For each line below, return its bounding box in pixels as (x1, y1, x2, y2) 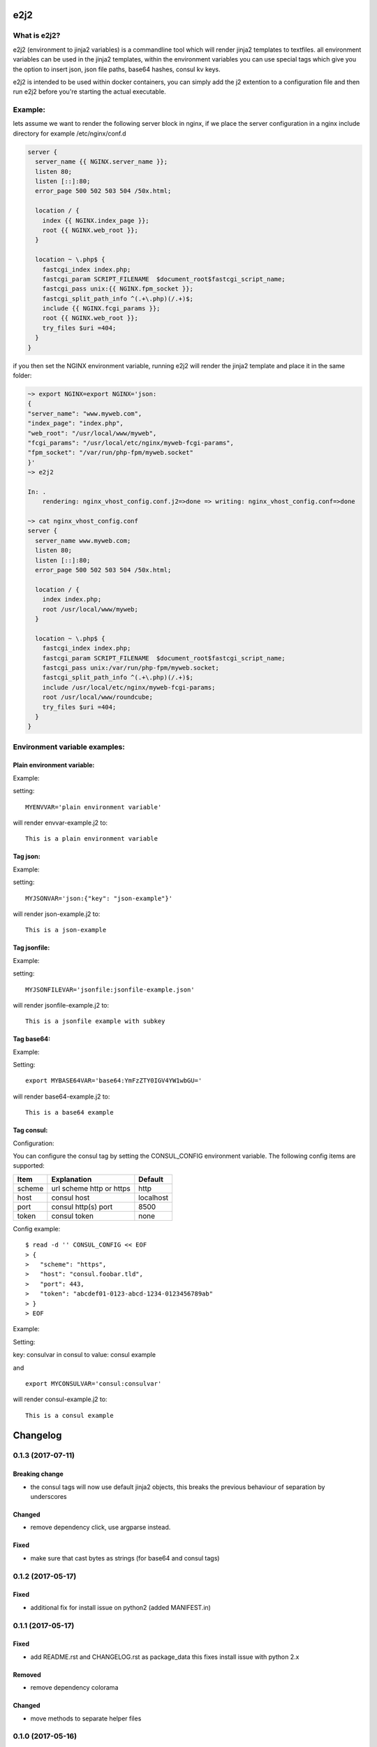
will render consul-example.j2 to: (13, 1395, 108, 1404)
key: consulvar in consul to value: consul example (13, 1351, 156, 1359)
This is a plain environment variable (25, 835, 158, 843)
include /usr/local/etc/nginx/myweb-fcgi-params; (42, 683, 216, 691)
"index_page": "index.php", (27, 419, 124, 428)
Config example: (13, 1224, 61, 1233)
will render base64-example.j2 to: (13, 1092, 110, 1101)
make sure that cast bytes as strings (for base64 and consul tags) (30, 1553, 220, 1562)
